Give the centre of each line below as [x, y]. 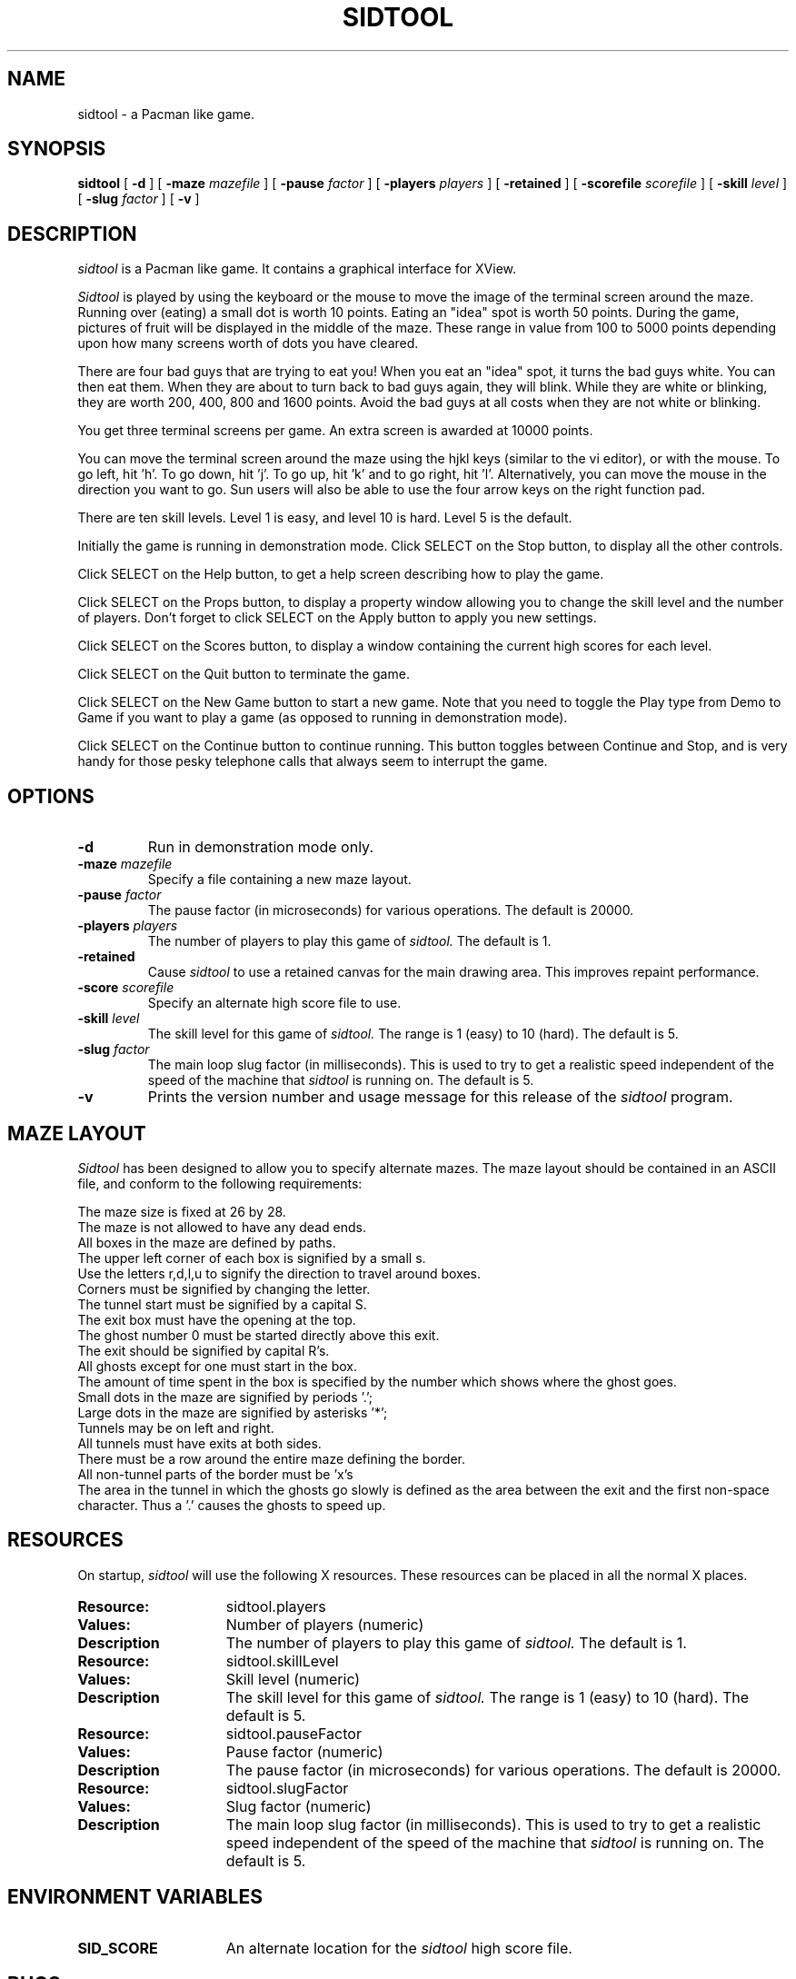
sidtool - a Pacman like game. [166, 114]
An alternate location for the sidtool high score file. [399, 1948]
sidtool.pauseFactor [294, 1733]
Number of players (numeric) [325, 1624]
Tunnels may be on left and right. [176, 1427]
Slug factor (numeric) [298, 1806]
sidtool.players [276, 1606]
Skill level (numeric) [293, 1679]
